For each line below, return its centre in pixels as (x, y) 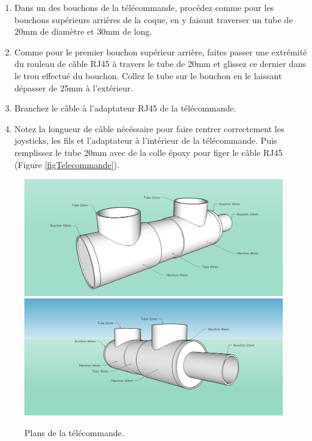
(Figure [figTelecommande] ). (67, 164)
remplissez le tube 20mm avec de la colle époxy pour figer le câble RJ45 (148, 152)
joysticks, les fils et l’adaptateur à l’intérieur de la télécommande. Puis (146, 140)
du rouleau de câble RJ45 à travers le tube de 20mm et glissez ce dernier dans (160, 64)
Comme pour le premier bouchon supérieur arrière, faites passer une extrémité (161, 51)
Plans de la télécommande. (74, 432)
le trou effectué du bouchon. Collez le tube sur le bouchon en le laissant (148, 75)
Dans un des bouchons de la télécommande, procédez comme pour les (144, 7)
